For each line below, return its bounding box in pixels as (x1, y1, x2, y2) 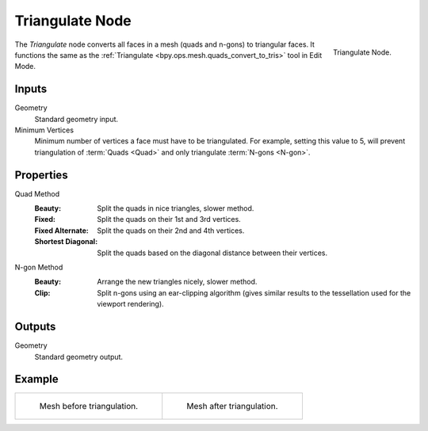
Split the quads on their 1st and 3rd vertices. (97, 215, 241, 224)
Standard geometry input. (34, 114, 119, 124)
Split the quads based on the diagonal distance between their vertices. (97, 248, 328, 257)
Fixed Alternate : (34, 226, 89, 235)
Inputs (14, 82, 48, 96)
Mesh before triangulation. (39, 401, 139, 412)
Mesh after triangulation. (186, 401, 278, 412)
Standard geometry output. (34, 352, 123, 361)
